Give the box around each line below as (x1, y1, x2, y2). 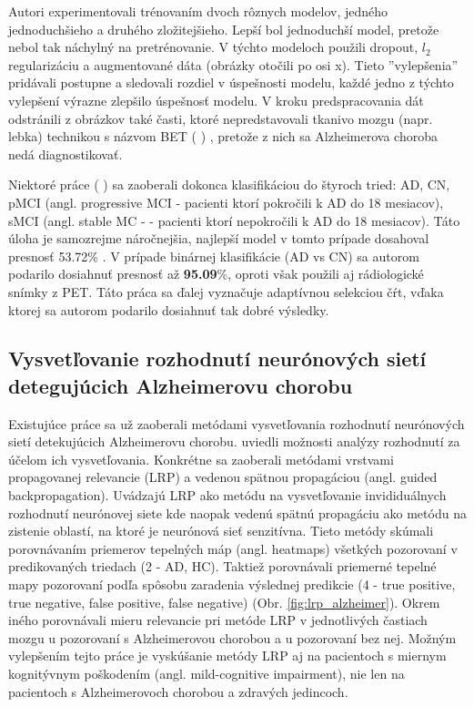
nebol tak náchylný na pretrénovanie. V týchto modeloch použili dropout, (8, 37, 419, 56)
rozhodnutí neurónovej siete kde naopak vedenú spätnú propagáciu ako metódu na (8, 503, 467, 522)
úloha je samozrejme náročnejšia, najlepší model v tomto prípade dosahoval (8, 229, 429, 248)
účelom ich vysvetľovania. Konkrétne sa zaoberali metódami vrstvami (8, 449, 394, 468)
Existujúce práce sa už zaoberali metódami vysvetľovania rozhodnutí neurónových (8, 414, 465, 433)
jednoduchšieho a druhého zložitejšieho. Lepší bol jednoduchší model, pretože (8, 19, 439, 38)
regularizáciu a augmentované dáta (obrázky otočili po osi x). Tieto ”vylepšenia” (8, 55, 459, 74)
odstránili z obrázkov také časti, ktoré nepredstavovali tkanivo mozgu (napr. (8, 108, 433, 128)
